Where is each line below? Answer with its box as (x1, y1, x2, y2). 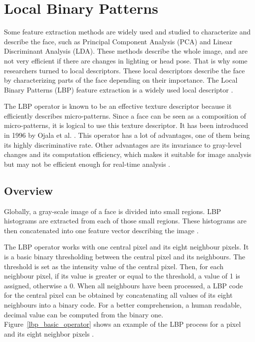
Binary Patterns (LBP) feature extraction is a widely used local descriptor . (4, 84, 233, 94)
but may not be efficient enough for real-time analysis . (4, 158, 171, 169)
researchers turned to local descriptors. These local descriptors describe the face (4, 65, 245, 75)
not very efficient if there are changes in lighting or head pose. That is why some (4, 55, 248, 65)
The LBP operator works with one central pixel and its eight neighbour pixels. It (4, 242, 249, 252)
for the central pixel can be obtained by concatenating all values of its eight (4, 290, 233, 300)
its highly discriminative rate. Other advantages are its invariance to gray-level (4, 139, 242, 150)
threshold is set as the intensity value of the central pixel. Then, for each (4, 261, 223, 271)
